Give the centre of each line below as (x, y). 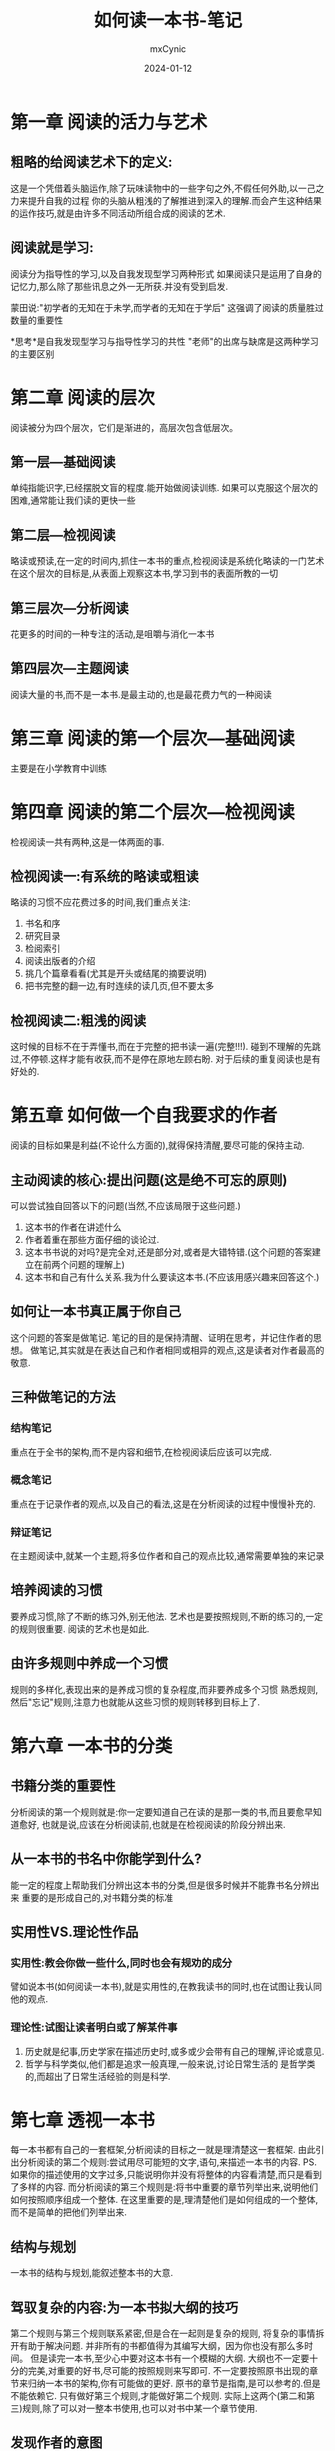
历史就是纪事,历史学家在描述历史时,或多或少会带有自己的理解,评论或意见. (174, 2051)
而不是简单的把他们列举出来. (69, 2212)
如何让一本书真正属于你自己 (96, 1311)
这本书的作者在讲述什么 (73, 1227)
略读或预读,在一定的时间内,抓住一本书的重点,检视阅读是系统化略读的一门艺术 (167, 561)
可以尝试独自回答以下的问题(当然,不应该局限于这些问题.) (126, 1205)
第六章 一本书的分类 (91, 1745)
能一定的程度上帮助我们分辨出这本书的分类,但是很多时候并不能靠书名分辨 (161, 1885)
